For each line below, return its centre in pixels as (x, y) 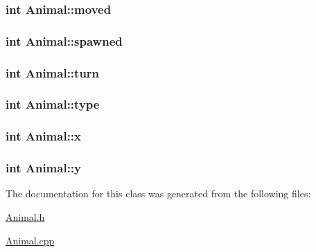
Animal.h (25, 217)
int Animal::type (53, 104)
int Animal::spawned (64, 40)
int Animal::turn (53, 72)
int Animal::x (44, 136)
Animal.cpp (30, 240)
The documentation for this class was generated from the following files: (158, 193)
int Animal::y (44, 168)
